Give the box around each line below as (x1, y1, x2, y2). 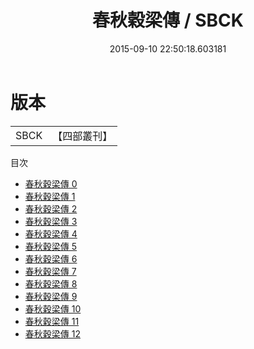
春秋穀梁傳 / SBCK (92, 9, 244, 32)
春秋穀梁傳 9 (24, 290, 78, 302)
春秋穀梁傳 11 (24, 315, 80, 327)
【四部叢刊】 (52, 129, 113, 143)
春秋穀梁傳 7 (24, 265, 77, 277)
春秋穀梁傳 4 (24, 227, 78, 240)
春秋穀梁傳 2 (24, 202, 78, 215)
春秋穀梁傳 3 (24, 215, 78, 227)
